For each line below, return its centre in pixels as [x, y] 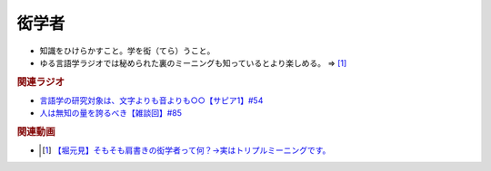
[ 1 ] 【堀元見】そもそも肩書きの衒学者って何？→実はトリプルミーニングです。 [186, 150]
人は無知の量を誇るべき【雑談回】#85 [110, 113]
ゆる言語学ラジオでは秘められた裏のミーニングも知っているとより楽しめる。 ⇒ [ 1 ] [193, 62]
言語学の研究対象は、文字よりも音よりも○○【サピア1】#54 [151, 100]
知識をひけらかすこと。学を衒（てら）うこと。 [127, 51]
